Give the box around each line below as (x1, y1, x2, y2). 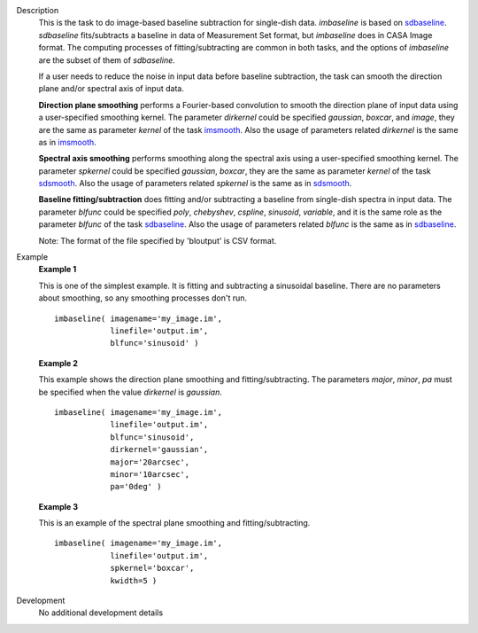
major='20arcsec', (110, 457, 190, 467)
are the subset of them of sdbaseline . (38, 54, 176, 66)
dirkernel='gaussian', (110, 444, 209, 455)
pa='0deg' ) (110, 481, 162, 492)
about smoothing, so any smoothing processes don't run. (38, 293, 248, 303)
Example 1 (38, 264, 77, 275)
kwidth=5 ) (110, 575, 158, 585)
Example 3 (38, 501, 79, 512)
